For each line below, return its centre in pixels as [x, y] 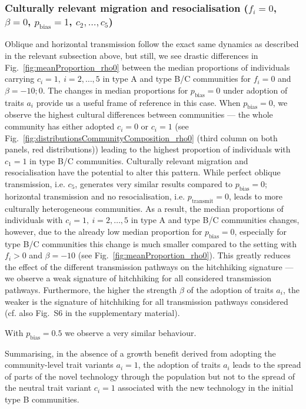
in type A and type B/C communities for [177, 79]
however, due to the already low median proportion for [104, 231]
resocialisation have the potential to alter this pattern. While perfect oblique [143, 172]
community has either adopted [60, 126]
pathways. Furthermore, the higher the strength [91, 289]
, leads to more [256, 196]
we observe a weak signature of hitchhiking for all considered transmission [138, 278]
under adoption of [255, 90]
